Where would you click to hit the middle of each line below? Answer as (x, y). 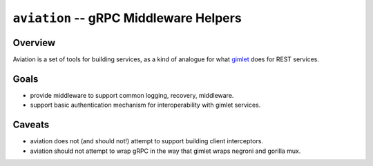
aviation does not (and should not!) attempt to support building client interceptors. (147, 141)
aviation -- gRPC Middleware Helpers (127, 18)
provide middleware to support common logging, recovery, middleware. (132, 95)
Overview (34, 42)
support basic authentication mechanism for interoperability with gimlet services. (145, 105)
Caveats (31, 125)
